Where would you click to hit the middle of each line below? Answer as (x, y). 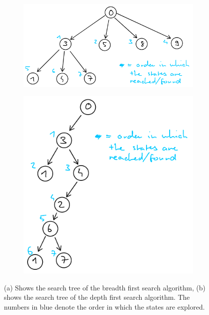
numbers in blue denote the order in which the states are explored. (104, 306)
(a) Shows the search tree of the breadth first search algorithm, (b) (105, 287)
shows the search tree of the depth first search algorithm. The (97, 297)
